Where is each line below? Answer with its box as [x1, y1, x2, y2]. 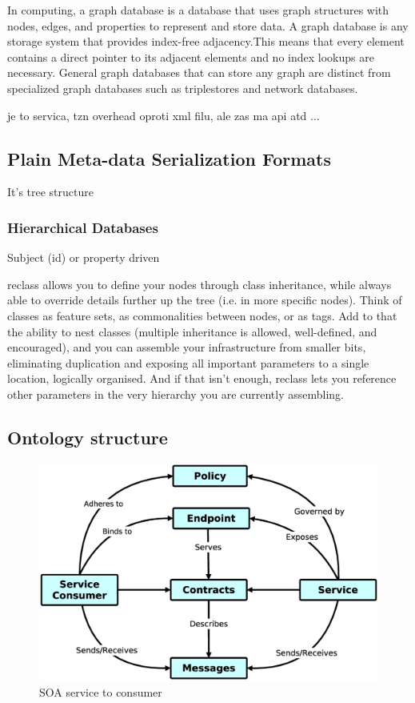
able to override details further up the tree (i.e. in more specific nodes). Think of [7, 291, 402, 308]
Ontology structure [7, 424, 168, 449]
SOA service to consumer [39, 683, 162, 700]
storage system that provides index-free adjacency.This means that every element [7, 33, 405, 50]
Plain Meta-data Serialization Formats [7, 146, 331, 171]
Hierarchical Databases [7, 217, 158, 237]
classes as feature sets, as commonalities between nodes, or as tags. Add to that [7, 307, 397, 323]
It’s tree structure [7, 183, 94, 200]
